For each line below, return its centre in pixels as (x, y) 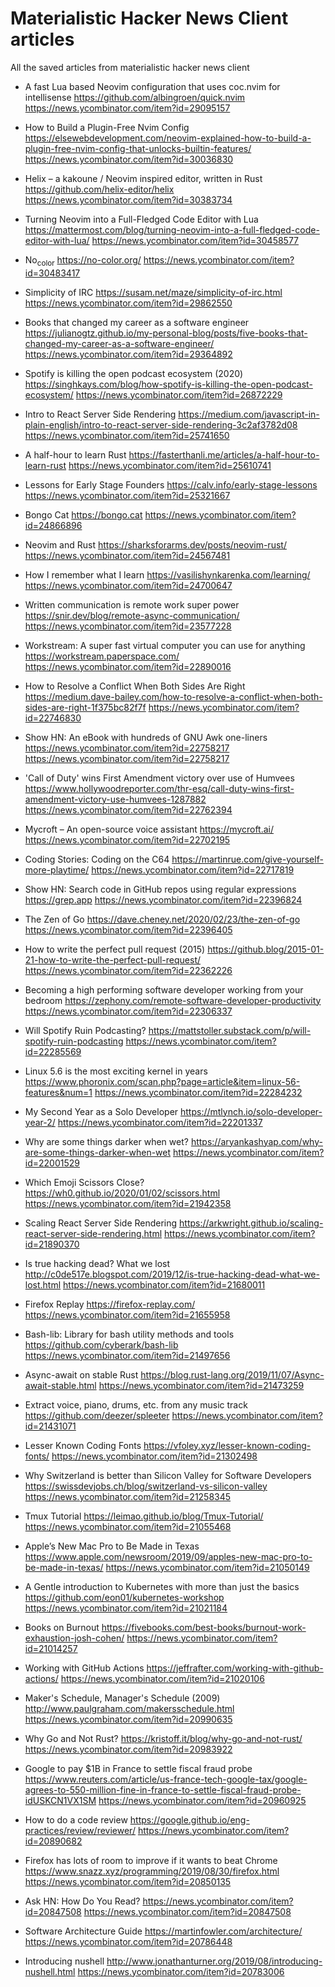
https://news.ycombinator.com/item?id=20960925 (202, 1800)
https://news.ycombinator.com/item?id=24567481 (127, 555)
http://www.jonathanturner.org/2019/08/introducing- (214, 1961)
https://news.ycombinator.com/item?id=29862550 (128, 303)
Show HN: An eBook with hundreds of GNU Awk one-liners (146, 737)
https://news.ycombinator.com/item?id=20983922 (128, 1749)
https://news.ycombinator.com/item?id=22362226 (128, 970)
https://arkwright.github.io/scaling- (251, 1223)
